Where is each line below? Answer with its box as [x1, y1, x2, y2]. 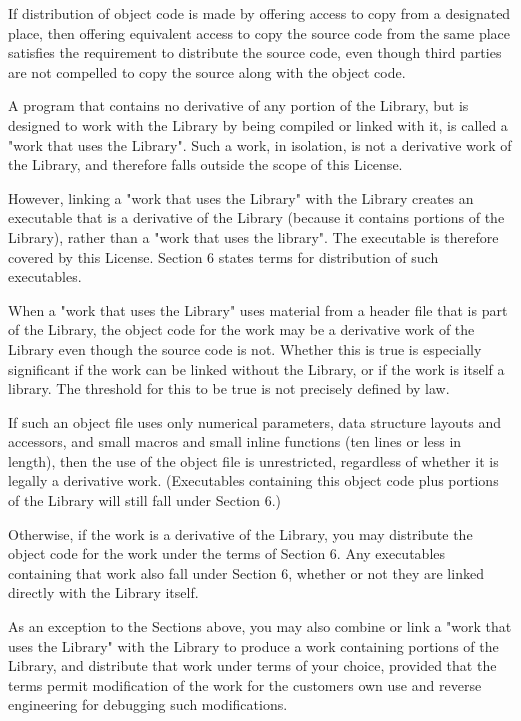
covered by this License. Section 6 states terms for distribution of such [8, 246, 439, 267]
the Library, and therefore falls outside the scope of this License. [8, 154, 403, 175]
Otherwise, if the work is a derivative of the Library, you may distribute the [8, 523, 473, 544]
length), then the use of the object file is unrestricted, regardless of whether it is [8, 450, 499, 471]
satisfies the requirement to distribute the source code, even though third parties [8, 42, 502, 63]
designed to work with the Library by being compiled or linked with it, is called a [8, 114, 508, 135]
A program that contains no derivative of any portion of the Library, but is [8, 95, 469, 116]
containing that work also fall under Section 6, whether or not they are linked [8, 562, 484, 583]
